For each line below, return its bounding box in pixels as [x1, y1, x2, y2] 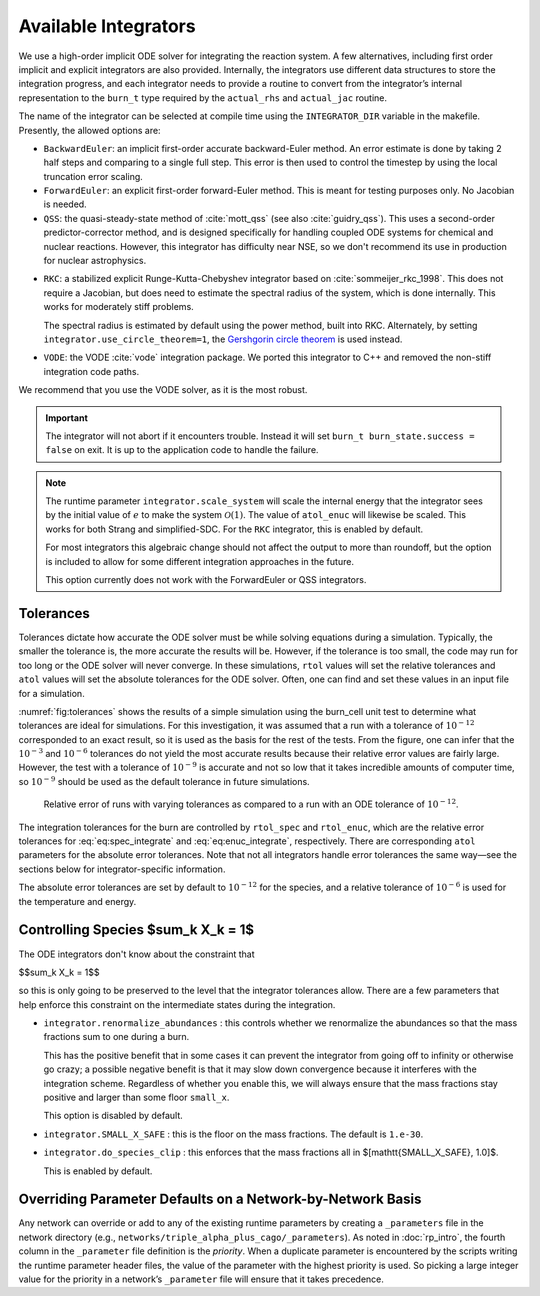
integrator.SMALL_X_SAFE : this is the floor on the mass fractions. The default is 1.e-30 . [43, 1128, 424, 1140]
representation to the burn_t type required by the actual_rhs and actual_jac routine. [18, 91, 388, 104]
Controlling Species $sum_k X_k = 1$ [18, 921, 255, 939]
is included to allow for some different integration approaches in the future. [45, 555, 355, 567]
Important [45, 411, 89, 424]
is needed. [43, 198, 87, 210]
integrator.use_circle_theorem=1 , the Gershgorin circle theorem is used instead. [43, 333, 403, 345]
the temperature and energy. [18, 895, 137, 907]
